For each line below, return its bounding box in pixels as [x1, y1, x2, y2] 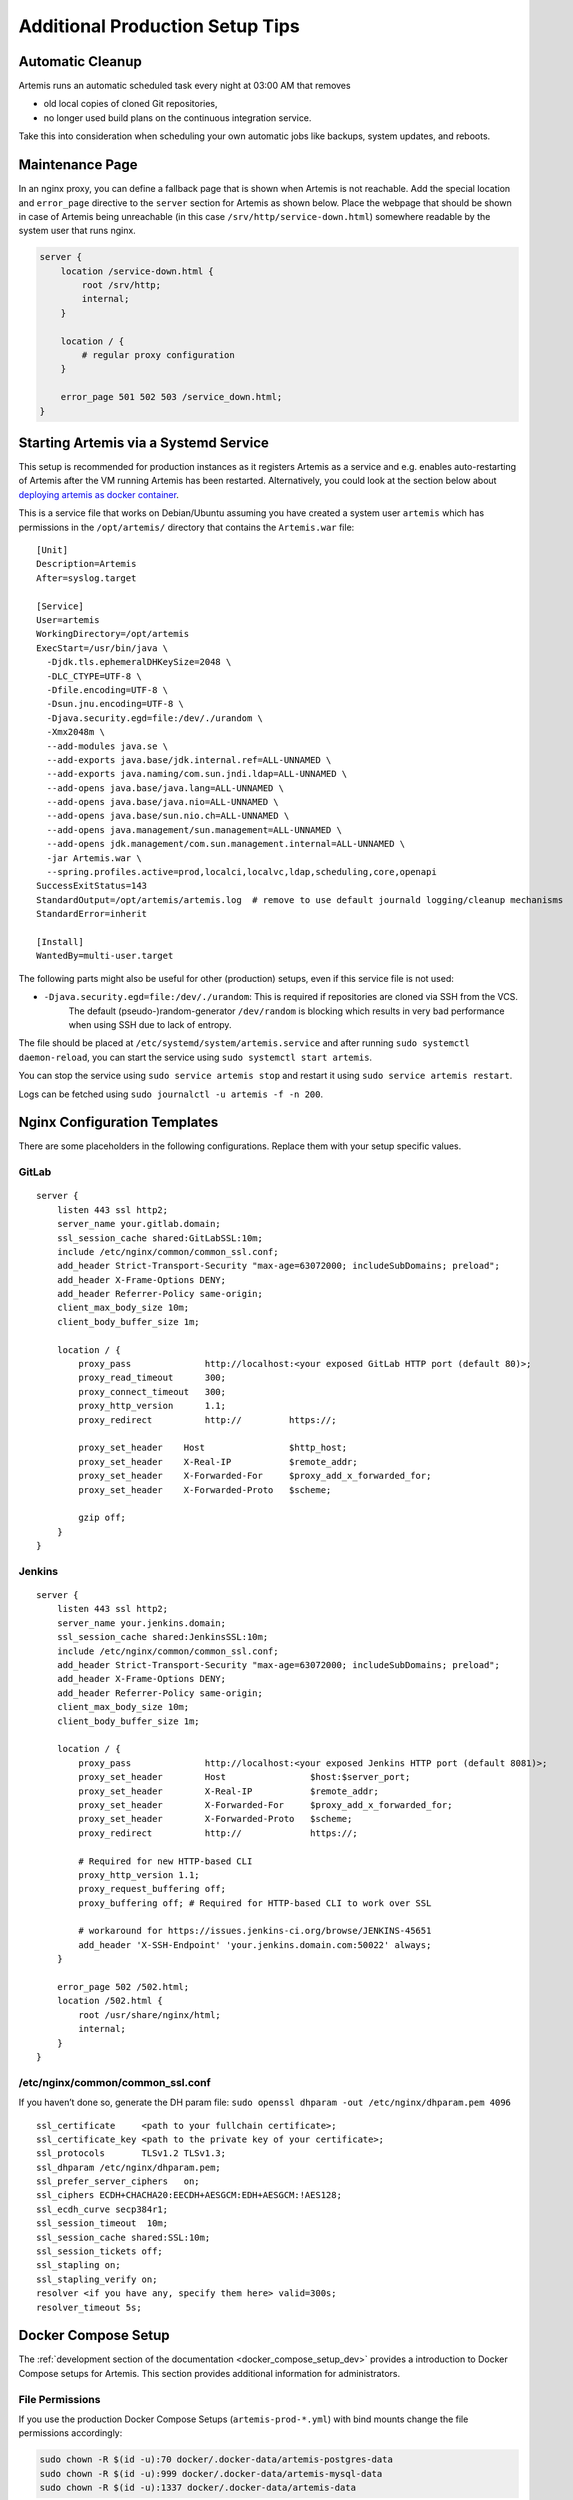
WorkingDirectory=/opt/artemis [36, 628, 190, 640]
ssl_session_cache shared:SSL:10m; [36, 2231, 211, 2243]
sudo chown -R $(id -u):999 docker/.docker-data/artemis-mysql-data [39, 2468, 383, 2479]
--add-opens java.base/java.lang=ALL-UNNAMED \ [46, 782, 285, 794]
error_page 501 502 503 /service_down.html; [60, 391, 283, 403]
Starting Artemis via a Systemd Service [18, 435, 270, 451]
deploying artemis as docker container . [18, 488, 180, 500]
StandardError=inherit [36, 908, 148, 920]
